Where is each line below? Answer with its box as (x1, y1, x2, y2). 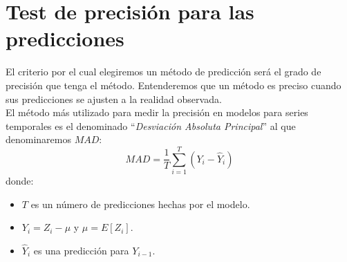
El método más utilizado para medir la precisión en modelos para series (6, 105, 308, 120)
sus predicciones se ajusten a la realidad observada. (6, 91, 222, 106)
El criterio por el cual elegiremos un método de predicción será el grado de (6, 64, 321, 79)
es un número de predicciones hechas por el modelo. (30, 196, 250, 211)
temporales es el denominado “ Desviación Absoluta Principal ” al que (6, 118, 296, 133)
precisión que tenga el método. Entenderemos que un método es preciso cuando (6, 77, 341, 92)
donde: (6, 174, 34, 187)
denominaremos (6, 132, 72, 147)
